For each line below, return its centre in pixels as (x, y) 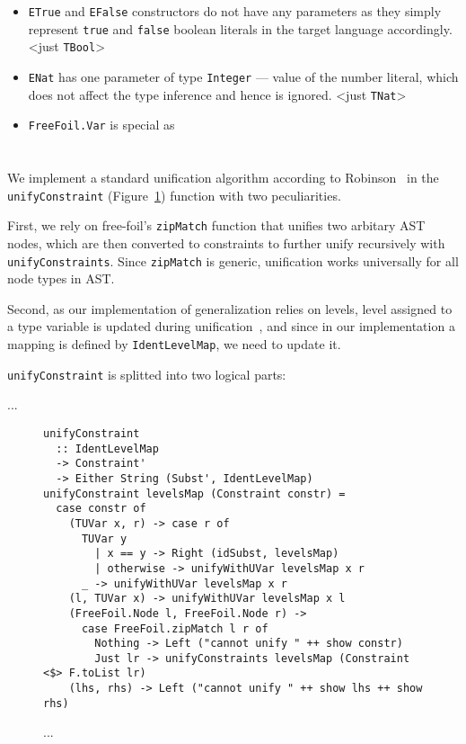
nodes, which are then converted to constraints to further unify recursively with (226, 243)
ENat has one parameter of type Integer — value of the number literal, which (243, 76)
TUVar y (104, 538)
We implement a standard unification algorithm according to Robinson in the (223, 178)
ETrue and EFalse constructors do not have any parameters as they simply (235, 11)
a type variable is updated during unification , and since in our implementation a (231, 326)
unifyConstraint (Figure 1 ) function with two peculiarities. (174, 195)
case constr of (101, 509)
